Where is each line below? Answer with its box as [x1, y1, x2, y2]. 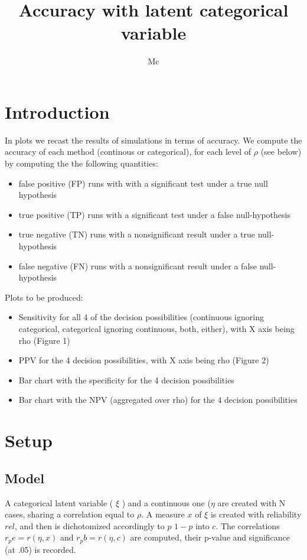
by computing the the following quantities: [5, 157, 158, 170]
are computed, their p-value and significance [130, 531, 290, 543]
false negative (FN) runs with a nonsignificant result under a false [18, 259, 257, 272]
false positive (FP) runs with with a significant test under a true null [18, 177, 268, 189]
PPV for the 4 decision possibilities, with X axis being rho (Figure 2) [18, 354, 269, 366]
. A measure [141, 508, 185, 520]
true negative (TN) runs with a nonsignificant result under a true [18, 228, 256, 240]
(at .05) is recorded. [5, 543, 76, 555]
